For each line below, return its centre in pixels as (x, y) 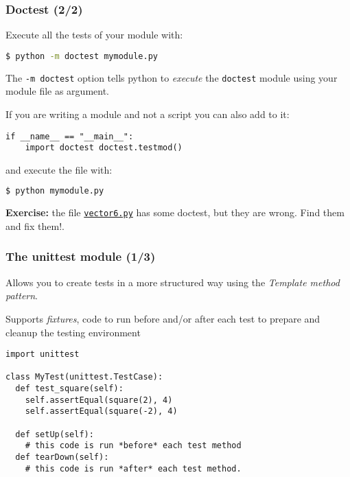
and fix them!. (35, 225)
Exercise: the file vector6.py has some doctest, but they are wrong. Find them (175, 212)
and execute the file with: (59, 169)
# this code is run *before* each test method (133, 446)
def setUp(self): (55, 434)
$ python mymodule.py (55, 191)
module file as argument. (58, 91)
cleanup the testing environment (73, 332)
